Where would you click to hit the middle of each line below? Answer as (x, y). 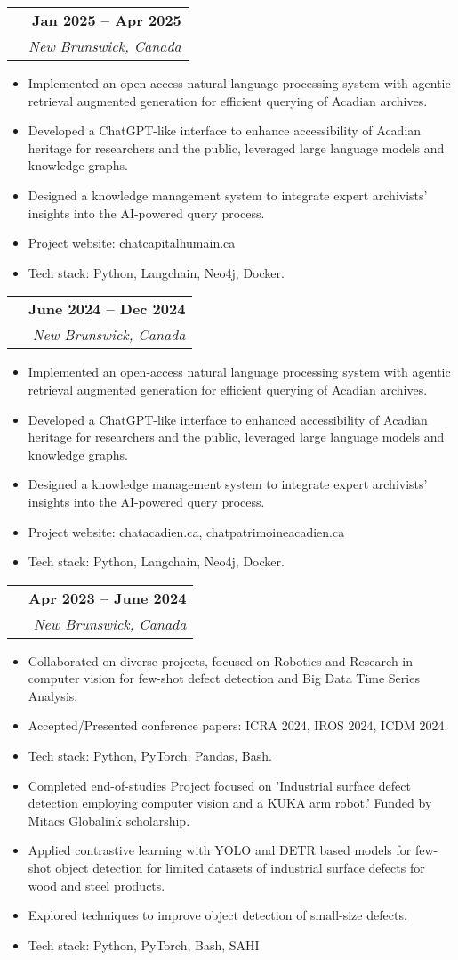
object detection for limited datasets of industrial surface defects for (240, 868)
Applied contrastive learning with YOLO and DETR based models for (220, 850)
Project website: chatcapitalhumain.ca (132, 243)
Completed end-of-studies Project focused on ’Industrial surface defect (219, 785)
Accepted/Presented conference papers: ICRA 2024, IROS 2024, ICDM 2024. (238, 725)
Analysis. (53, 695)
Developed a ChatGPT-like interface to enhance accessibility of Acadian (225, 130)
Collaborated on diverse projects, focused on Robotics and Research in (221, 660)
